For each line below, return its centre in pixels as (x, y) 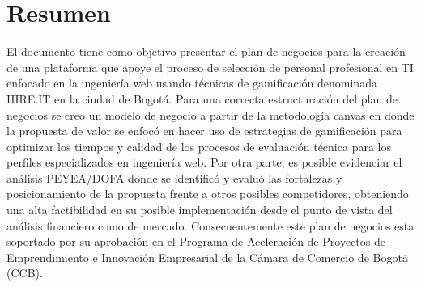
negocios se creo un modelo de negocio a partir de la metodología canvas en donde (210, 114)
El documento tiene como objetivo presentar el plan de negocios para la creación (206, 51)
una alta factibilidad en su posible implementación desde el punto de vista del (200, 210)
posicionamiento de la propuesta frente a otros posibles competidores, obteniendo (208, 194)
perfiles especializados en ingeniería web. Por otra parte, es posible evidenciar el (204, 162)
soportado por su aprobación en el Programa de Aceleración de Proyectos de (196, 241)
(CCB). (25, 273)
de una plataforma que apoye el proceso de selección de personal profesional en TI (210, 67)
